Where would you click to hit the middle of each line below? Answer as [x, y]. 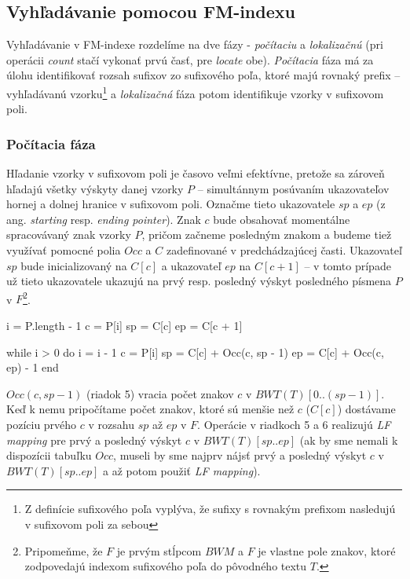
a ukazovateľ [191, 265]
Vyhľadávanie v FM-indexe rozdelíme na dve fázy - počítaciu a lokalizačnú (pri [195, 44]
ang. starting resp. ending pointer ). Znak [104, 219]
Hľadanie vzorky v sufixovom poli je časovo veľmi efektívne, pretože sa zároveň [196, 173]
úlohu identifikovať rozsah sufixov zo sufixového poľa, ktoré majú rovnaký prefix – [203, 75]
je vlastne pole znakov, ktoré [327, 550]
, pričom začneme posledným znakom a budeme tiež [267, 235]
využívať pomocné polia [64, 250]
